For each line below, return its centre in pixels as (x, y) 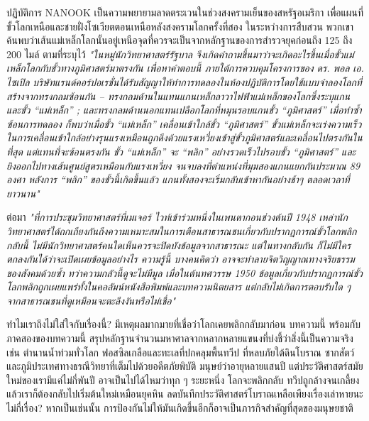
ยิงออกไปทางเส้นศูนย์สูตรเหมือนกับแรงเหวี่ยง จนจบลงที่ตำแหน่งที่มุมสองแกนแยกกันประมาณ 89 (183, 165)
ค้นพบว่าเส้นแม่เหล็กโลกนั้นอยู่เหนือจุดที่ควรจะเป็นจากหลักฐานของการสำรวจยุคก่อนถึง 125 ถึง (180, 40)
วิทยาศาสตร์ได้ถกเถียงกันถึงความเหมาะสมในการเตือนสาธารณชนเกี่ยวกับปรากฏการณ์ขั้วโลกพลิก (182, 230)
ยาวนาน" (23, 193)
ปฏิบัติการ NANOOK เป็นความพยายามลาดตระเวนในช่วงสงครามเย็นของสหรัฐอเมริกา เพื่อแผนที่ (185, 12)
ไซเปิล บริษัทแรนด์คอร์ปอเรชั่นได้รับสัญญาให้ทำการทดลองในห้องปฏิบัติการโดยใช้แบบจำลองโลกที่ (184, 81)
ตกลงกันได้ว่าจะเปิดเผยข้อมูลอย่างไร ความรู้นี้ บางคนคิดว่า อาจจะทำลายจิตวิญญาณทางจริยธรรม (181, 259)
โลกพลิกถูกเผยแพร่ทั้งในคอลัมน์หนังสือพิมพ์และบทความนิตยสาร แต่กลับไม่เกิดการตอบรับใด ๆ (179, 286)
